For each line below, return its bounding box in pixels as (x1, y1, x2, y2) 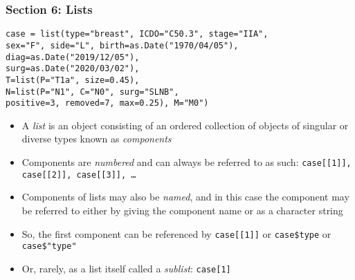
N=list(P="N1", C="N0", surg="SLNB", (6, 86, 179, 97)
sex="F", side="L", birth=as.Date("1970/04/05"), (6, 40, 239, 50)
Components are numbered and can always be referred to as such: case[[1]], (21, 155, 352, 169)
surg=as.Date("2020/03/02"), (6, 64, 140, 74)
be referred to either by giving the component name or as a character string (21, 203, 343, 217)
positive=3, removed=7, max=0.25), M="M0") (6, 98, 209, 109)
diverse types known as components (21, 131, 172, 146)
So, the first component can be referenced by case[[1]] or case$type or (21, 226, 331, 241)
